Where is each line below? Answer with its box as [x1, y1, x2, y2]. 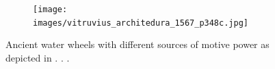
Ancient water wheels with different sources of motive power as [5, 37, 270, 51]
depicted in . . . [5, 50, 70, 64]
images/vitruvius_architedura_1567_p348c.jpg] [33, 18, 248, 28]
